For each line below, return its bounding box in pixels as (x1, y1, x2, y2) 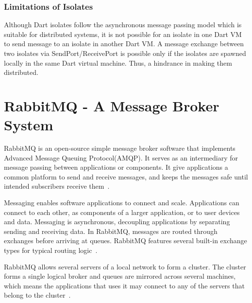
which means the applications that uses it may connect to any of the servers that (4, 280, 245, 290)
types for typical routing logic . (4, 245, 98, 255)
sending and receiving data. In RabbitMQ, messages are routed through (4, 226, 218, 236)
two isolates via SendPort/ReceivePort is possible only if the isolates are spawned (4, 48, 246, 58)
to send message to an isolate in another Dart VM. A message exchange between (4, 38, 244, 49)
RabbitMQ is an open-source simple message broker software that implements (4, 143, 235, 153)
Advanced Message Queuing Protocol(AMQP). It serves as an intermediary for (4, 152, 238, 162)
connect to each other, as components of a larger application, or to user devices (4, 207, 240, 217)
